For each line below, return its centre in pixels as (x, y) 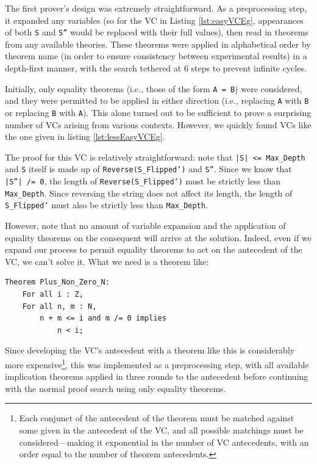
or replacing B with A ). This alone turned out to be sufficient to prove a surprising (158, 112)
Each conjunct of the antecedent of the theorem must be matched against (157, 418)
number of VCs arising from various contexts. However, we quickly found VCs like (158, 124)
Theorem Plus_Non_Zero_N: (57, 282)
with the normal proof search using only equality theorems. (116, 388)
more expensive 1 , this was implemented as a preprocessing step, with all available (157, 364)
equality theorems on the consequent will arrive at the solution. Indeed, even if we (158, 237)
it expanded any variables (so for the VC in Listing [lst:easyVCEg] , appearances (154, 20)
